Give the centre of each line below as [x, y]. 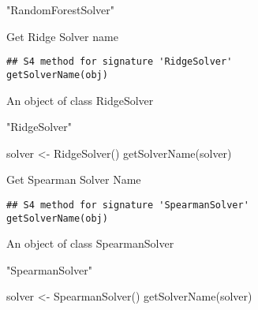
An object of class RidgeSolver [80, 100]
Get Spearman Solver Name [74, 179]
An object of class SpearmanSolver [90, 243]
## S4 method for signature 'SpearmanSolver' [128, 205]
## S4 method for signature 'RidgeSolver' [120, 62]
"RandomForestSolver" [61, 9]
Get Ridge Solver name [62, 36]
